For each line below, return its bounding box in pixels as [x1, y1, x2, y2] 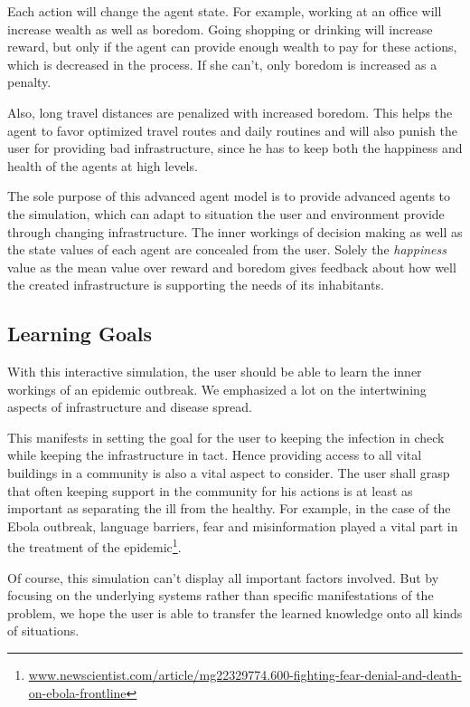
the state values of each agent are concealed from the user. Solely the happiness [7, 240, 446, 259]
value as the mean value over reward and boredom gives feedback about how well [7, 257, 456, 276]
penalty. [7, 72, 52, 91]
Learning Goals [7, 320, 152, 348]
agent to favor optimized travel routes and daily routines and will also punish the [7, 120, 457, 139]
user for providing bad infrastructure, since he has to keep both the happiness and [7, 139, 463, 158]
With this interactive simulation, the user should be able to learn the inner [7, 362, 422, 381]
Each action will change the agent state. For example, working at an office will [7, 2, 442, 20]
